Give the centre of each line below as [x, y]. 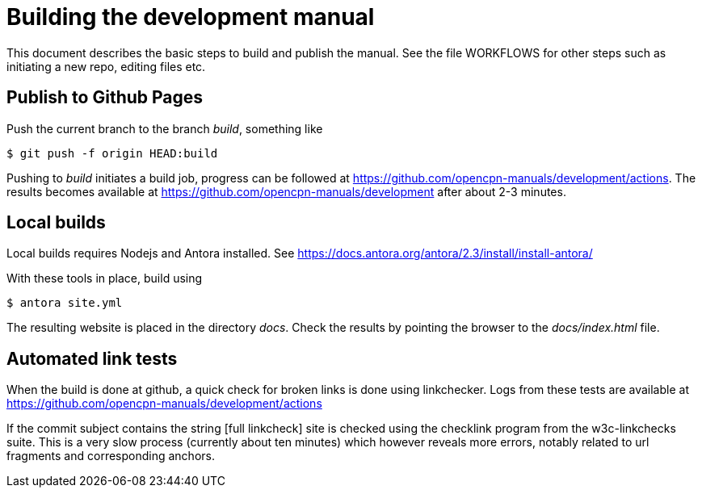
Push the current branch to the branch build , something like [165, 128]
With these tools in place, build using [105, 278]
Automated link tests [92, 358]
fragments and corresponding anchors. [111, 456]
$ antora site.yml [65, 303]
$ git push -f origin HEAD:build [112, 153]
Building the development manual [191, 17]
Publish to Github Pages [105, 98]
